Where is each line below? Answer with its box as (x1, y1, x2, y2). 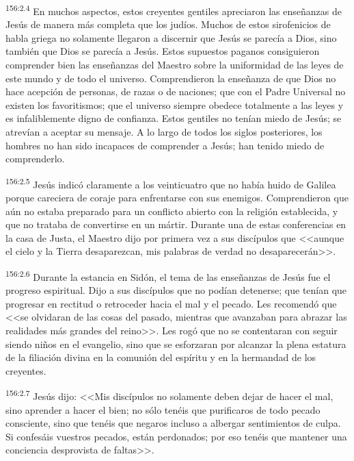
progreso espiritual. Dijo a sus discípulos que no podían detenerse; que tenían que (5, 283, 347, 297)
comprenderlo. (5, 151, 65, 166)
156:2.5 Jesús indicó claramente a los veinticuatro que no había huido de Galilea (5, 175, 336, 191)
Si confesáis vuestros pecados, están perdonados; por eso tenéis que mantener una (5, 429, 347, 443)
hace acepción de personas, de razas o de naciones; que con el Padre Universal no (5, 84, 346, 99)
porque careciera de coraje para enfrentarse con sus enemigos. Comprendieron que (5, 190, 349, 205)
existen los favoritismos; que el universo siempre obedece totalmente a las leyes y (5, 97, 344, 112)
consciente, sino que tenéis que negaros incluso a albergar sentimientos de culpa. (5, 416, 341, 430)
